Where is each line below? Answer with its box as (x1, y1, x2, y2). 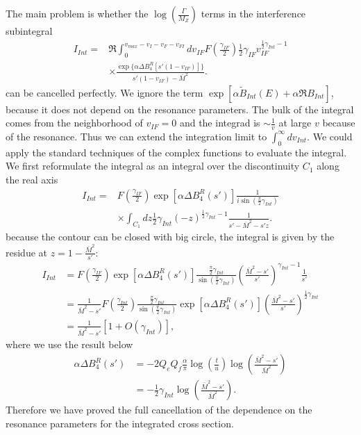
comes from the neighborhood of (6, 115, 143, 130)
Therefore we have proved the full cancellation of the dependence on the (6, 402, 312, 417)
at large (278, 115, 312, 130)
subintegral (6, 24, 53, 38)
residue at (6, 245, 48, 259)
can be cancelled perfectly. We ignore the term (6, 85, 203, 99)
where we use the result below (6, 337, 133, 352)
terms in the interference (201, 6, 306, 20)
